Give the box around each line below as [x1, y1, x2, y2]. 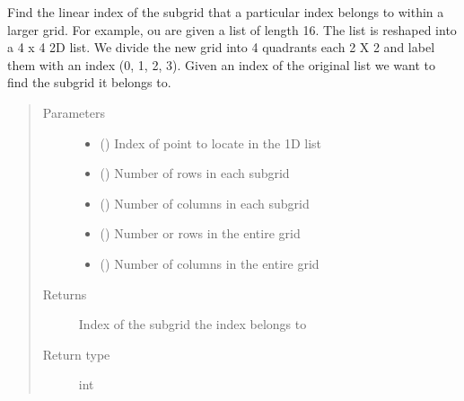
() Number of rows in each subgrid [100, 164, 290, 183]
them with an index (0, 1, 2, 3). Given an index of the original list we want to [7, 55, 435, 74]
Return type [42, 344, 110, 363]
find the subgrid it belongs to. [7, 73, 171, 92]
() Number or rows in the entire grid [100, 224, 301, 243]
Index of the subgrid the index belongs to [78, 315, 307, 334]
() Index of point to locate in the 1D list [100, 133, 322, 152]
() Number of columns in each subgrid [100, 193, 310, 212]
